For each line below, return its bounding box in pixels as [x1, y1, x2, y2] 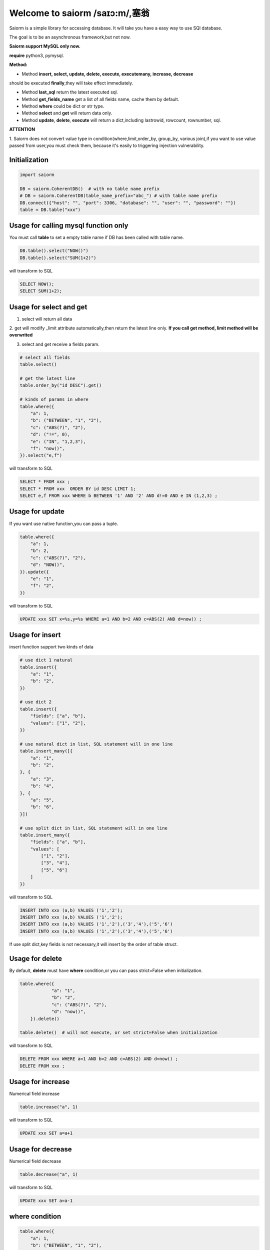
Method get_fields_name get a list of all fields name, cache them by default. [21, 96, 179, 102]
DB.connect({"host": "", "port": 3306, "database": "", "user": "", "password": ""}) [19, 200, 236, 205]
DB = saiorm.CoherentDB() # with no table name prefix [19, 185, 160, 191]
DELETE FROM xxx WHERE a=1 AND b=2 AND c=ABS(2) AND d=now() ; [19, 1056, 178, 1062]
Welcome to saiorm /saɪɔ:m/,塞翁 [9, 7, 150, 18]
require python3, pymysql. [9, 52, 64, 58]
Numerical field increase [9, 1090, 60, 1097]
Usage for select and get [9, 302, 87, 311]
